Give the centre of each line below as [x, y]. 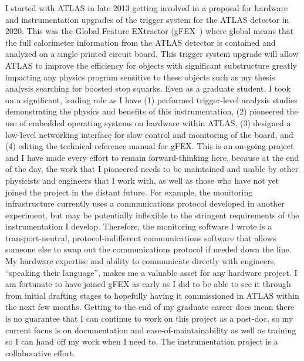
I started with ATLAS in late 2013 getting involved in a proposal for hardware [147, 8]
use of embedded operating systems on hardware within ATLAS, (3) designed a [148, 122]
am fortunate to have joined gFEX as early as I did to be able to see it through [148, 284]
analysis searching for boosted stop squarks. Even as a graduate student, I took [148, 88]
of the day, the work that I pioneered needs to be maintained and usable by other [152, 169]
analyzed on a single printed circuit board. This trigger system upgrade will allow [152, 54]
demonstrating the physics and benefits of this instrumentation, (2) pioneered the [152, 111]
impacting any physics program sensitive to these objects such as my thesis [140, 77]
